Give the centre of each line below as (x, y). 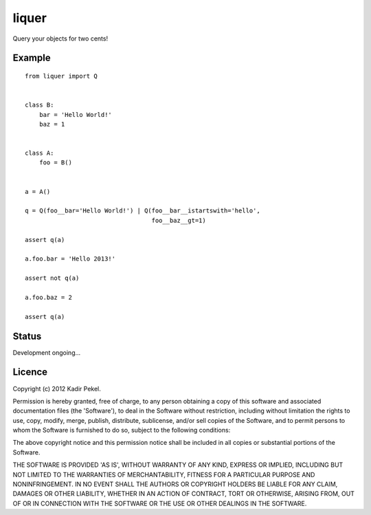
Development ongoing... (47, 352)
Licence (30, 372)
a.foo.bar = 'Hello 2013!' (70, 259)
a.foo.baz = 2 (48, 297)
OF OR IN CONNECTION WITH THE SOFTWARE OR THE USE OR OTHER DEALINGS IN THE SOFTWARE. (160, 503)
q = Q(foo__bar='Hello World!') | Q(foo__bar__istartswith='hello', (143, 211)
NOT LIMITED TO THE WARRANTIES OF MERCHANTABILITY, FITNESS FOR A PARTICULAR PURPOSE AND (164, 474)
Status (27, 336)
